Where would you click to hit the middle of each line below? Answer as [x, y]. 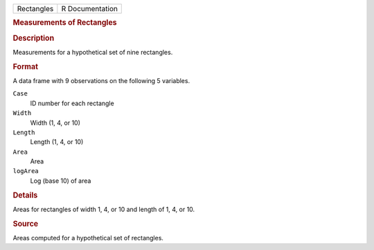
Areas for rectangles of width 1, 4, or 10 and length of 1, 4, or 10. [104, 209]
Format [25, 66]
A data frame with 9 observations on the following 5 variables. [101, 80]
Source [26, 224]
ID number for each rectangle [72, 103]
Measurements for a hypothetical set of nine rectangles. [93, 52]
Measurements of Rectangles [65, 23]
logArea [26, 171]
